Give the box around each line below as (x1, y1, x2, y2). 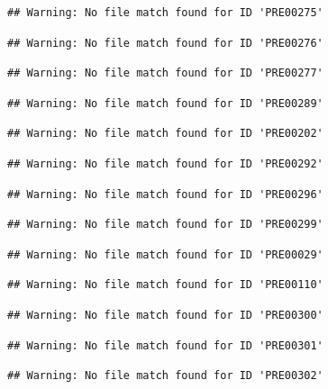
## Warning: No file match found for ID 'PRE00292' (7, 157, 323, 170)
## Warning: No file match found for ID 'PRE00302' (7, 369, 323, 383)
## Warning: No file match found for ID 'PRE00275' (7, 6, 323, 19)
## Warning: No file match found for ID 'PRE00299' (7, 218, 323, 231)
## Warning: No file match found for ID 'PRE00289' (7, 96, 323, 110)
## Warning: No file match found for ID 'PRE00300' (7, 308, 323, 321)
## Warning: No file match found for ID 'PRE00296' (7, 187, 323, 201)
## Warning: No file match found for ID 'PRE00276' (7, 36, 323, 50)
